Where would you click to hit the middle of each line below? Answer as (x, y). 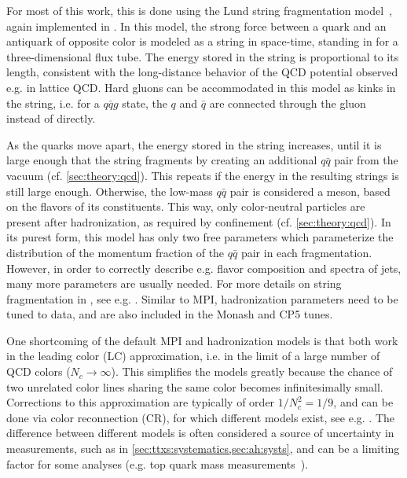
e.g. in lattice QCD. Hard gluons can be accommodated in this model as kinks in (201, 87)
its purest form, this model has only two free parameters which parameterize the (200, 237)
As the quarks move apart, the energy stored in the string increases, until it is (194, 144)
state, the (145, 103)
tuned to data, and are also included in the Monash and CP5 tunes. (170, 314)
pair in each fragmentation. (306, 252)
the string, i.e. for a (53, 103)
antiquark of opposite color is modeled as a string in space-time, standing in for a (202, 41)
